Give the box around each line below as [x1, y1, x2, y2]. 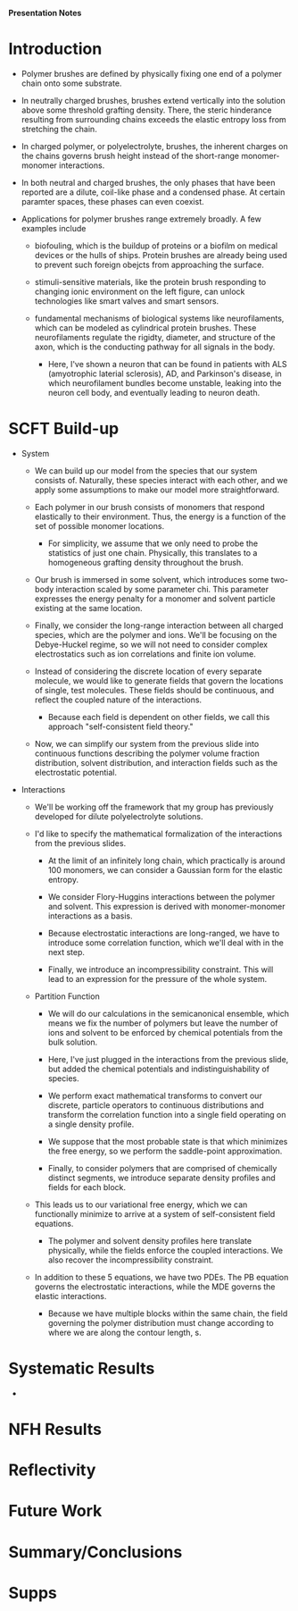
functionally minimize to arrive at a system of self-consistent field [34, 1208, 276, 1219]
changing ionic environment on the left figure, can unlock [34, 286, 245, 297]
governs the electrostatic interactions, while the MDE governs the [34, 1281, 276, 1292]
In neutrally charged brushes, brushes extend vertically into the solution [21, 95, 286, 105]
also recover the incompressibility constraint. [47, 1254, 214, 1265]
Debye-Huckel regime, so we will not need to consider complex [34, 639, 269, 650]
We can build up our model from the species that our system [34, 465, 258, 476]
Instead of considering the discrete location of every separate [34, 666, 262, 676]
